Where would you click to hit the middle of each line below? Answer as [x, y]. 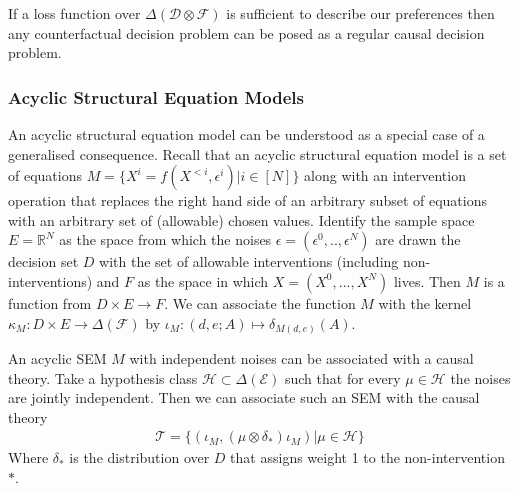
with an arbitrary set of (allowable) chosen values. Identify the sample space [241, 219]
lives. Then [427, 280]
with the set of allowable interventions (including [249, 261]
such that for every [342, 377]
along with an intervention [385, 175]
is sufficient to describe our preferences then [360, 13]
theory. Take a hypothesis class [103, 377]
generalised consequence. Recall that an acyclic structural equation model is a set [257, 153]
